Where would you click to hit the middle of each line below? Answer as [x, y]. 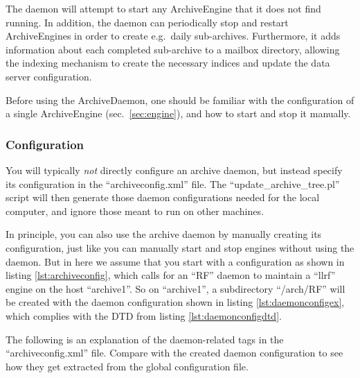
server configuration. [49, 76]
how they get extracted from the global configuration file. [127, 366]
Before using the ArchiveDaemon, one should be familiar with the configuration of [180, 100]
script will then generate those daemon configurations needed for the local [163, 197]
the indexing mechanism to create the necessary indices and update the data [168, 63]
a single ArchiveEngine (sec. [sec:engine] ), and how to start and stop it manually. [178, 113]
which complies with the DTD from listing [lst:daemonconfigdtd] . [144, 315]
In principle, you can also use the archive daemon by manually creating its [164, 234]
